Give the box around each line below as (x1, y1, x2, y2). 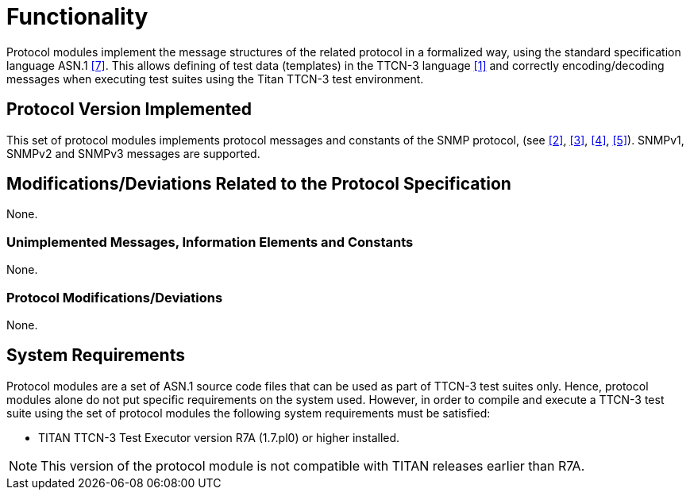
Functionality (6, 3, 148, 30)
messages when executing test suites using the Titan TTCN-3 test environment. (6, 71, 424, 86)
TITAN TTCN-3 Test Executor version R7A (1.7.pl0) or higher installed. (38, 430, 400, 444)
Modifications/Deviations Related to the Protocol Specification (6, 174, 511, 194)
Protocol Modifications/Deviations (6, 289, 223, 306)
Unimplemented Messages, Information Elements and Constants (6, 233, 414, 250)
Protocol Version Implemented (6, 99, 252, 120)
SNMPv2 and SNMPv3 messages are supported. (6, 146, 260, 160)
